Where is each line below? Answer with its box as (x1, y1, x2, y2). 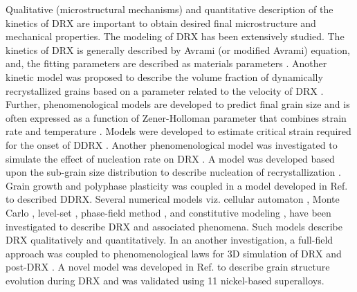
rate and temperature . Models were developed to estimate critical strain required (6, 124, 351, 138)
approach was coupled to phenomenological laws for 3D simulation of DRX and (6, 246, 342, 260)
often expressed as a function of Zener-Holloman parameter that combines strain (6, 110, 347, 125)
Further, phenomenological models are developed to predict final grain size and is (6, 97, 350, 111)
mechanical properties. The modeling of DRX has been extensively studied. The (6, 29, 345, 44)
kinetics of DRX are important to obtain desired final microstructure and (6, 15, 316, 30)
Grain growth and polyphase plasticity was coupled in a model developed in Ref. (6, 178, 348, 192)
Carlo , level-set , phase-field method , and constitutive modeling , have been (6, 205, 331, 219)
